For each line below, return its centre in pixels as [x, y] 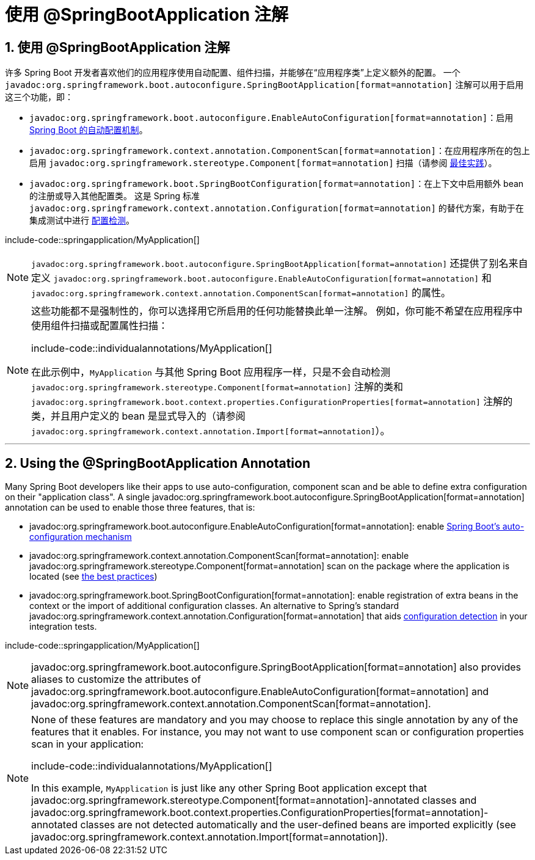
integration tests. [63, 627]
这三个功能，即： [39, 97]
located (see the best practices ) [93, 577]
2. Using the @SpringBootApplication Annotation [158, 463]
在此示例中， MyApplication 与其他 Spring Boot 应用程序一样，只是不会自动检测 [211, 372]
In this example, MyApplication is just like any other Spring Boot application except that [229, 788]
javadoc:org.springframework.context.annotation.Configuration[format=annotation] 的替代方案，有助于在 [277, 208]
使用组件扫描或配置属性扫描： [100, 326]
